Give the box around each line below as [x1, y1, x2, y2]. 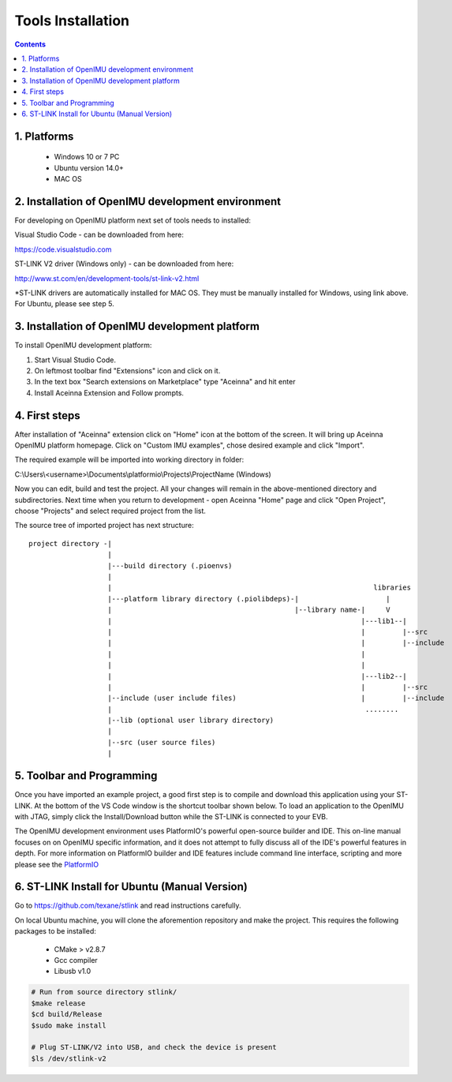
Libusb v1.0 [54, 967, 92, 976]
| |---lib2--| [107, 672, 408, 680]
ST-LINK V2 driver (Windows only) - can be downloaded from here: [14, 259, 234, 268]
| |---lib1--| [107, 616, 408, 625]
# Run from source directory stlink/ [31, 987, 177, 997]
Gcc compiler [54, 955, 98, 964]
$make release [31, 998, 86, 1008]
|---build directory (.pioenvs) [107, 561, 233, 570]
